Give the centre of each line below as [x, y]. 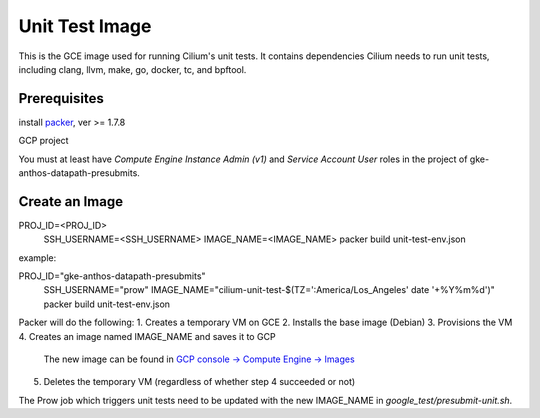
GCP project [43, 141]
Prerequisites [61, 98]
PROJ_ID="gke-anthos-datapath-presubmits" [112, 276]
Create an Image [71, 201]
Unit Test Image [85, 26]
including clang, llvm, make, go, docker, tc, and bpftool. [132, 69]
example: [37, 257]
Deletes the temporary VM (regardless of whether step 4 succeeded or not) [199, 382]
